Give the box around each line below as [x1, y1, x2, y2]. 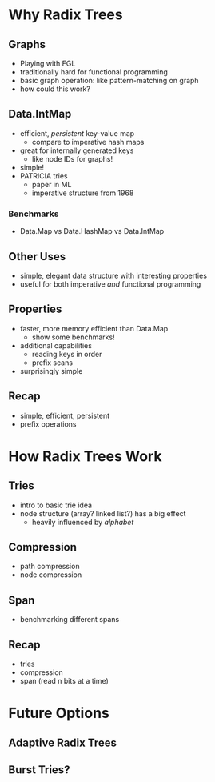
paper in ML [31, 179, 72, 189]
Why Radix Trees [8, 6, 123, 24]
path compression [19, 562, 80, 571]
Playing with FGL [19, 58, 76, 68]
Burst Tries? [8, 763, 70, 776]
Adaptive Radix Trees [8, 736, 117, 749]
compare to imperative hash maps [31, 137, 145, 146]
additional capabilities [19, 340, 92, 350]
